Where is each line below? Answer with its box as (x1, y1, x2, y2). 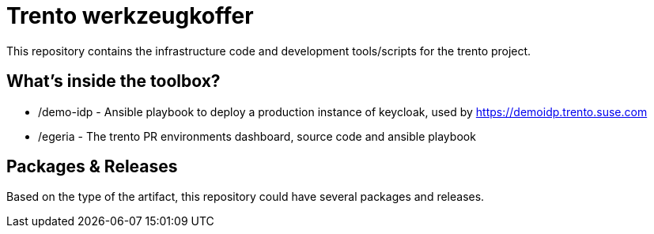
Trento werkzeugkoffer (6, 2, 254, 29)
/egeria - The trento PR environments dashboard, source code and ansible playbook (38, 129, 476, 143)
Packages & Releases (6, 157, 178, 177)
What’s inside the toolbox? (6, 71, 221, 92)
